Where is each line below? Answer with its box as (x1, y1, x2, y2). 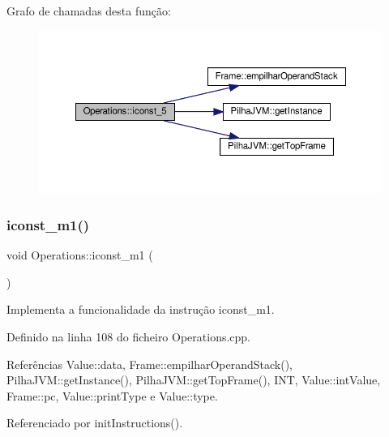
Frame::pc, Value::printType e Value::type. (6, 387, 218, 404)
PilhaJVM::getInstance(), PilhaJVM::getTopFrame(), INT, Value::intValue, (6, 371, 381, 388)
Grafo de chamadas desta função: (6, 2, 171, 19)
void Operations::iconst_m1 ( (6, 246, 153, 263)
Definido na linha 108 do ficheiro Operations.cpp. (6, 328, 251, 345)
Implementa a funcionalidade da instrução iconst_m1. (6, 301, 275, 318)
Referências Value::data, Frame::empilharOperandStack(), (6, 355, 293, 372)
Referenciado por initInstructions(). (6, 414, 183, 431)
